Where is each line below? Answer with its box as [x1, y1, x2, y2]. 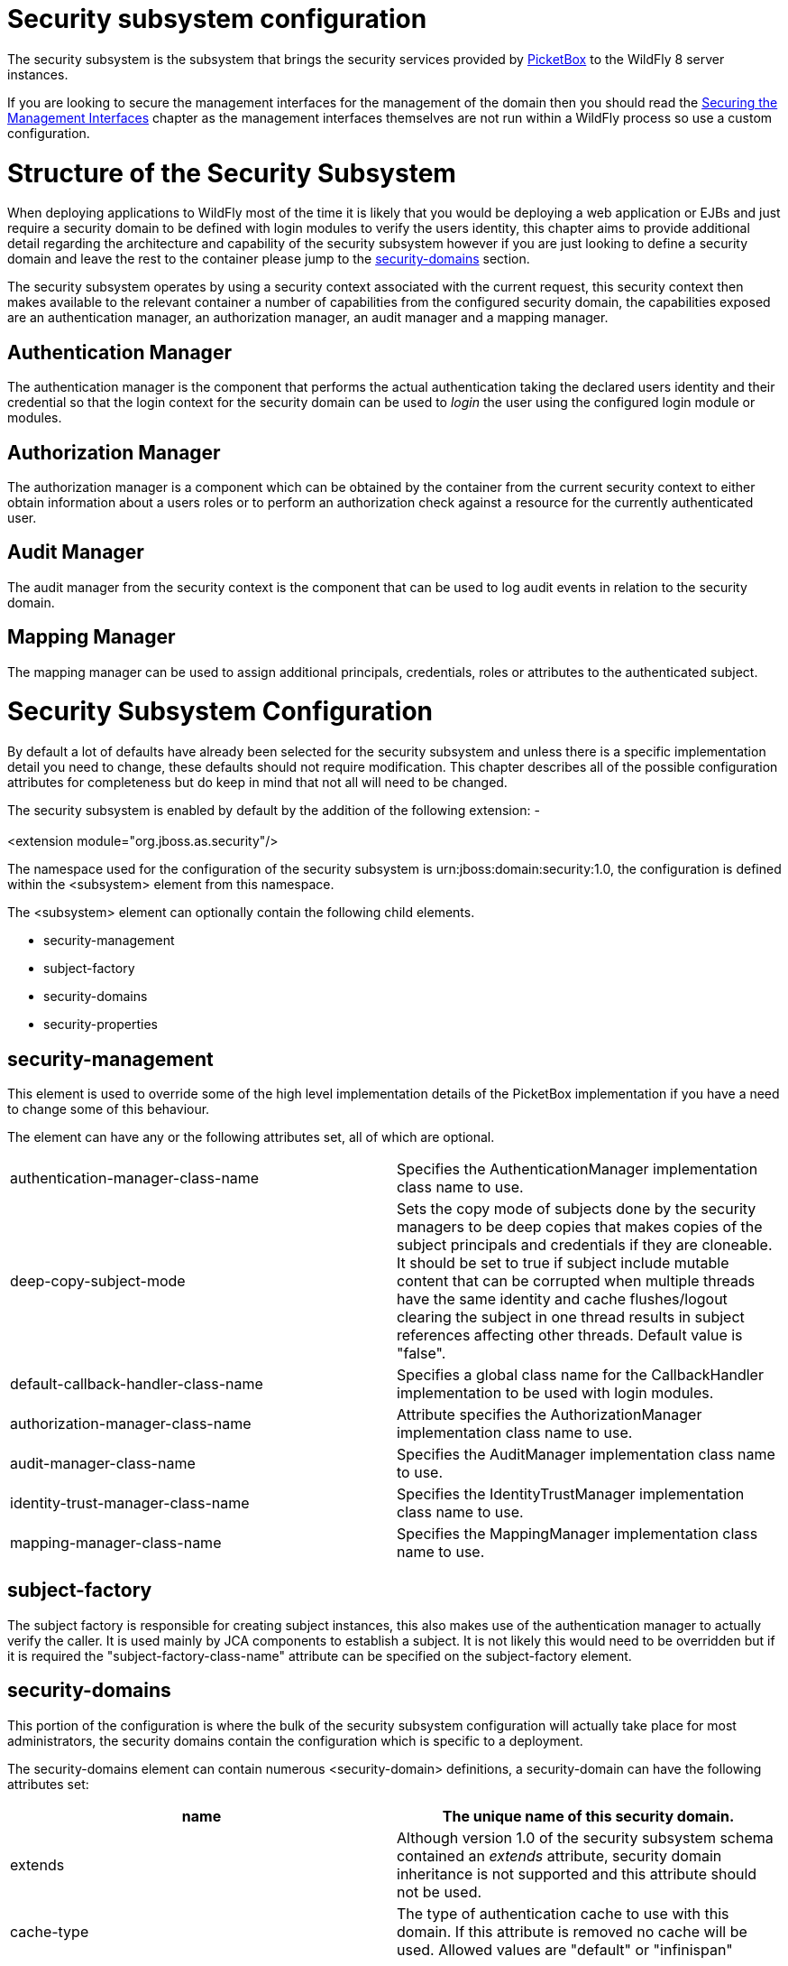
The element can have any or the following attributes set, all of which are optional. [7, 1128, 495, 1145]
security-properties [43, 1016, 158, 1033]
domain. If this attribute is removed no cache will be [397, 1922, 747, 1941]
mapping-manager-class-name [10, 1533, 222, 1552]
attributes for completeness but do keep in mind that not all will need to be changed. [7, 774, 508, 791]
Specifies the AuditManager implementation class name [397, 1444, 775, 1463]
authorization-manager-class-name [10, 1414, 252, 1433]
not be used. [397, 1882, 482, 1901]
